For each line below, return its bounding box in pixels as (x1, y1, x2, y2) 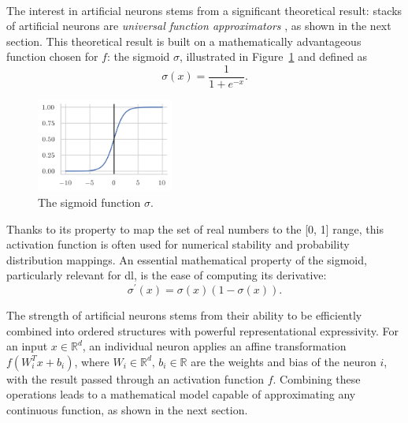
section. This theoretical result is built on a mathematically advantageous (6, 32, 362, 49)
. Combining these (273, 370, 361, 387)
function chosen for (6, 48, 98, 65)
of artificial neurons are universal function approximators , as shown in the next (6, 17, 391, 34)
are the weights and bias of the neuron (191, 353, 376, 369)
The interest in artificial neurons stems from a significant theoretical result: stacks (6, 2, 402, 18)
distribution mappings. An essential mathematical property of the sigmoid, (6, 251, 367, 268)
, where (74, 353, 109, 369)
